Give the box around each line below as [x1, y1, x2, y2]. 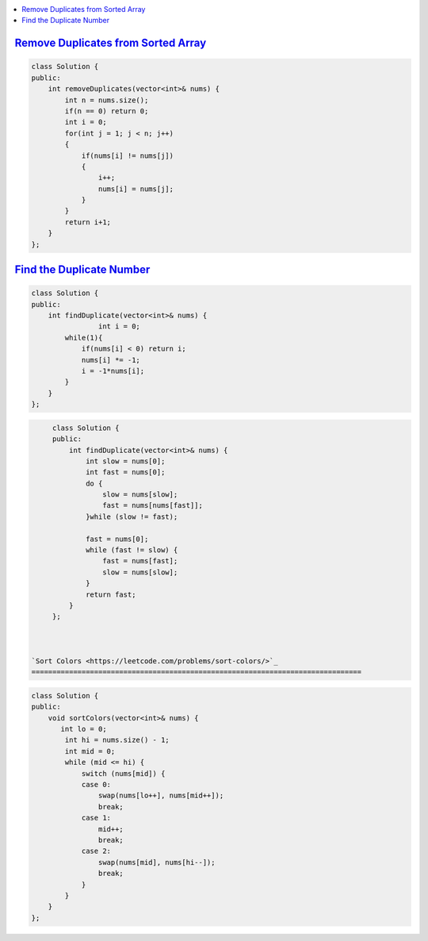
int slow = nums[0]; [86, 456, 166, 466]
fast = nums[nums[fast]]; [101, 501, 204, 510]
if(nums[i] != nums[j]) [81, 151, 174, 160]
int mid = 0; [64, 747, 116, 755]
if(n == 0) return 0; [64, 106, 149, 115]
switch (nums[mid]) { [81, 769, 166, 778]
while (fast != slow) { [86, 546, 178, 555]
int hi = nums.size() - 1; [64, 736, 170, 745]
